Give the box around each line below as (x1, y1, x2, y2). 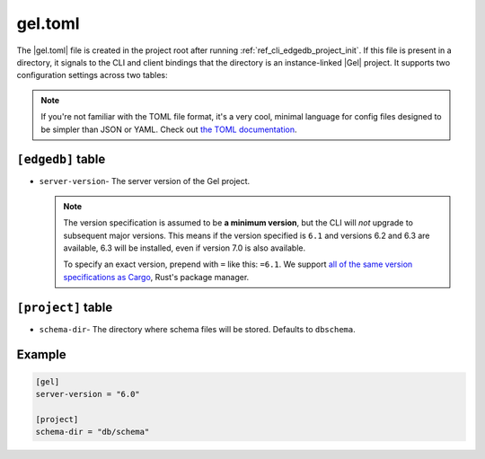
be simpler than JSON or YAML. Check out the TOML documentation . (40, 124, 297, 135)
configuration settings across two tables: (16, 70, 168, 81)
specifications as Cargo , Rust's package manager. (63, 271, 250, 282)
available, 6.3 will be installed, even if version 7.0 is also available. (63, 243, 305, 253)
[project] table (16, 299, 113, 314)
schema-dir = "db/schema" (35, 427, 150, 437)
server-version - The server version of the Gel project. (39, 176, 251, 187)
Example (16, 347, 66, 363)
